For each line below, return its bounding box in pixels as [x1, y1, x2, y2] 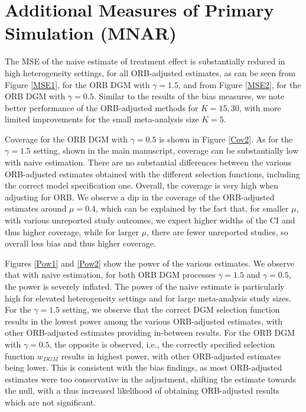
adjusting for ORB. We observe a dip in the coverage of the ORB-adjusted [5, 190, 275, 203]
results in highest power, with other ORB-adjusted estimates [61, 349, 281, 362]
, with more [239, 101, 281, 113]
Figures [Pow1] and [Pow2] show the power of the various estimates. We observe [5, 257, 295, 269]
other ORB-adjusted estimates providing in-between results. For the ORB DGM [5, 326, 295, 339]
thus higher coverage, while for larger [5, 225, 139, 238]
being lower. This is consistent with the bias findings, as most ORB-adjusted [5, 361, 282, 374]
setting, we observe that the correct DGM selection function [62, 303, 280, 316]
